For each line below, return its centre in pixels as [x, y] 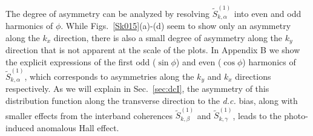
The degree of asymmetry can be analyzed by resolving [108, 13]
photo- [296, 115]
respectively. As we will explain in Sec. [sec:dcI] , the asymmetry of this [137, 89]
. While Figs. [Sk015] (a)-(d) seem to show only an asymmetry [176, 26]
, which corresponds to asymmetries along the [109, 76]
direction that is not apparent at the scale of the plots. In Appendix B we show [153, 50]
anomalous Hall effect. [78, 127]
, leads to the [257, 115]
